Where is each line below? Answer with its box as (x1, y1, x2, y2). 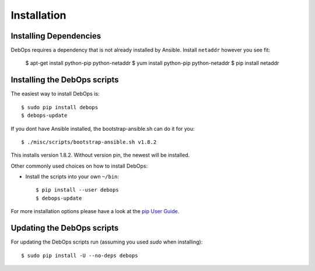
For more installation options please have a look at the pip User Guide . (10, 208, 180, 215)
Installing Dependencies (10, 31, 101, 41)
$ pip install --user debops (36, 187, 119, 193)
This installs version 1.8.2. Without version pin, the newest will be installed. (10, 152, 190, 159)
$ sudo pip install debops (21, 104, 99, 110)
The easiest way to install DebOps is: (10, 91, 100, 98)
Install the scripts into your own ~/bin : (25, 173, 120, 180)
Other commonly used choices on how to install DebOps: (10, 162, 148, 169)
